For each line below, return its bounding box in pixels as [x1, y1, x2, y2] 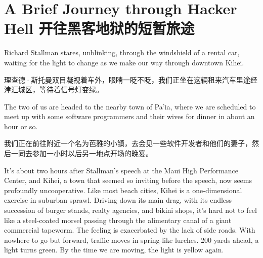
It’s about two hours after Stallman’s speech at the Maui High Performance [4, 165, 239, 175]
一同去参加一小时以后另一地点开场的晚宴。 [11, 148, 153, 159]
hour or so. [4, 121, 38, 131]
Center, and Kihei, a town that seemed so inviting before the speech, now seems [4, 175, 252, 186]
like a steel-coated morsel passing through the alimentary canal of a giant [4, 214, 232, 225]
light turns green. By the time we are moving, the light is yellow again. [4, 244, 224, 255]
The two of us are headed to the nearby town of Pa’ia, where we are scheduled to [4, 101, 256, 112]
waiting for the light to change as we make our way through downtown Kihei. [4, 57, 244, 67]
